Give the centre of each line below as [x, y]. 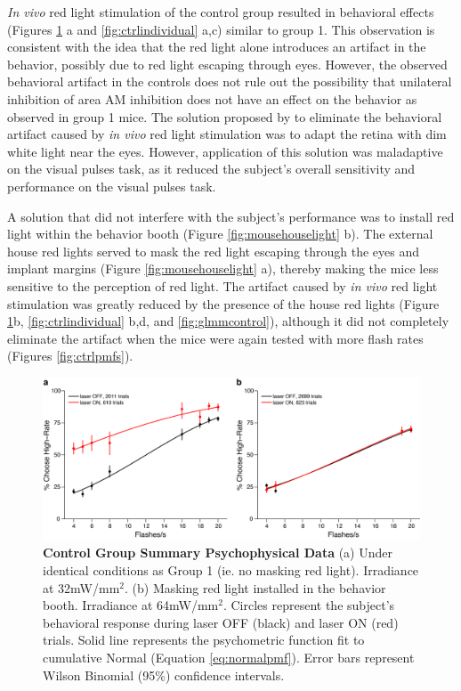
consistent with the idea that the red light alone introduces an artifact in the [217, 47]
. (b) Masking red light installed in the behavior [255, 587]
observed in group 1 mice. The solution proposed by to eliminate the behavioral [225, 116]
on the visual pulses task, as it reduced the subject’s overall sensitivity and [211, 169]
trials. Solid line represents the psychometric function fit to [204, 640]
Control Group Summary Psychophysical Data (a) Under [218, 553]
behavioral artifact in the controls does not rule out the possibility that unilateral [230, 81]
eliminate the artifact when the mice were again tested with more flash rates [215, 338]
